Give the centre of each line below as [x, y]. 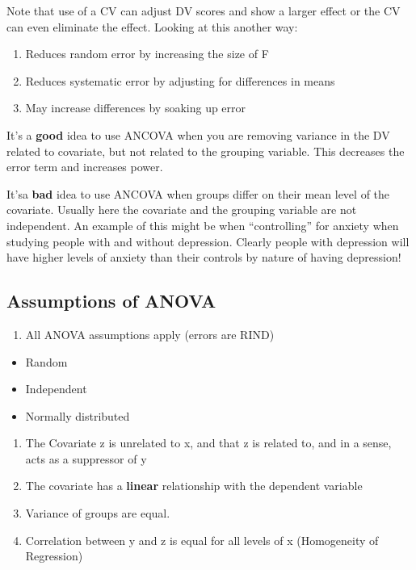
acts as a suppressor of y [86, 458]
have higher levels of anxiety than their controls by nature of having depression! [204, 257]
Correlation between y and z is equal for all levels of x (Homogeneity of [202, 540]
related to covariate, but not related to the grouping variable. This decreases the [206, 151]
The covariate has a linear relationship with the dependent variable [194, 486]
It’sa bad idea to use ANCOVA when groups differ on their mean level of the [198, 193]
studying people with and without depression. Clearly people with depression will [208, 241]
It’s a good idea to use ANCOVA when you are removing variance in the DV [198, 134]
